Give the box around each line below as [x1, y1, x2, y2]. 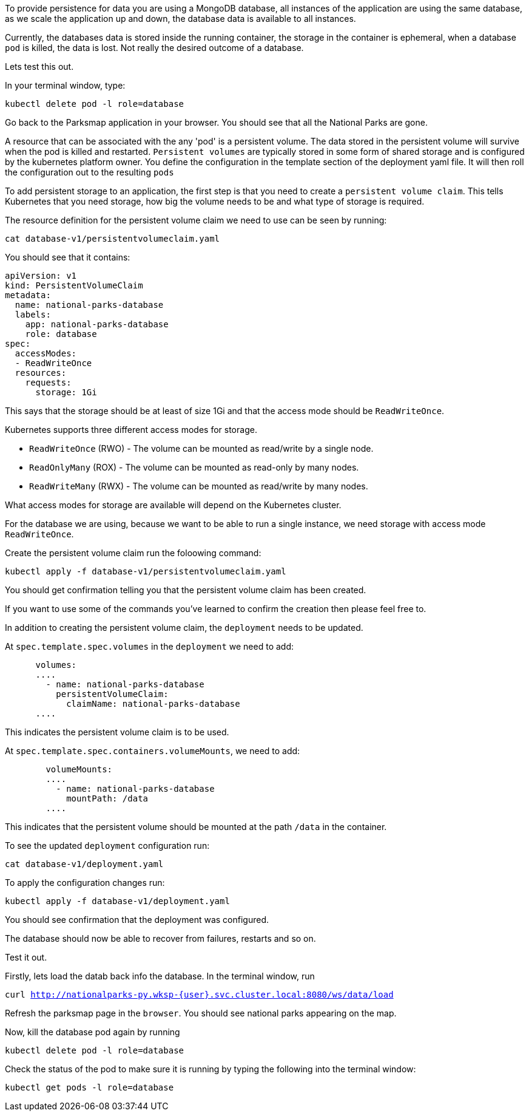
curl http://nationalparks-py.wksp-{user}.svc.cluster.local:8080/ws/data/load [5, 990, 394, 999]
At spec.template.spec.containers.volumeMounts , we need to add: [5, 746, 300, 756]
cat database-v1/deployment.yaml [5, 859, 164, 869]
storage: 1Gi [35, 387, 97, 397]
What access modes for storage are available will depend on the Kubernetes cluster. [5, 500, 342, 510]
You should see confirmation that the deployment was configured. [5, 914, 269, 925]
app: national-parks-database [25, 319, 169, 329]
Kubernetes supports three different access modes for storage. [5, 424, 257, 435]
